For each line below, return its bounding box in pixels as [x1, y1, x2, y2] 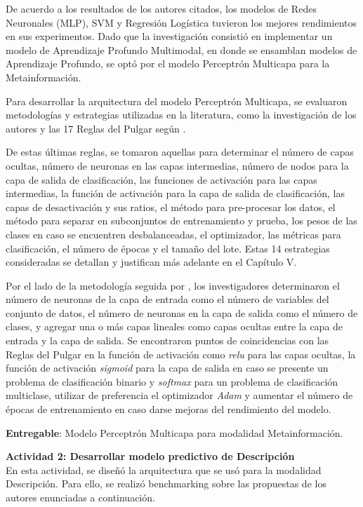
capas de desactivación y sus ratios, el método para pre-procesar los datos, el [6, 199, 336, 214]
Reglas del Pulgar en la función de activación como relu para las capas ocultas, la [6, 346, 356, 361]
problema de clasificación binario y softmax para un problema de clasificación [6, 374, 338, 388]
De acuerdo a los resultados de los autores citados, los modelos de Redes [6, 1, 317, 15]
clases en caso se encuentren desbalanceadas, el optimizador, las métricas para [6, 227, 341, 241]
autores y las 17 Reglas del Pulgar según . [6, 121, 186, 135]
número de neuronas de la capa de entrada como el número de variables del [6, 292, 329, 306]
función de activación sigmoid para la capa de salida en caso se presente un [6, 360, 329, 375]
